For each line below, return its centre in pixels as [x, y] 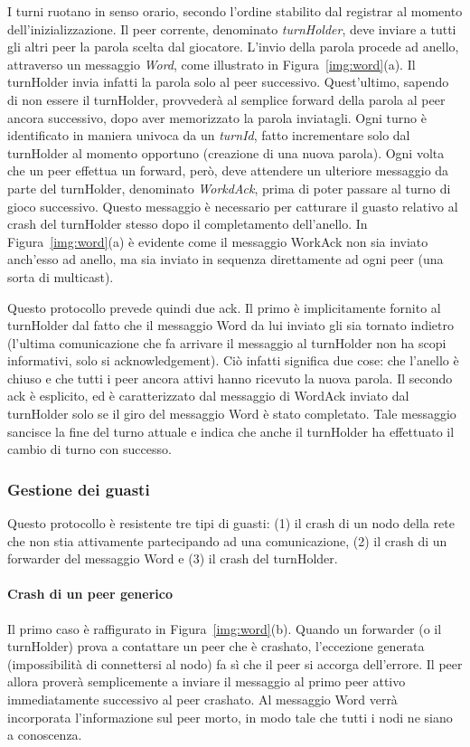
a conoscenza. [45, 735]
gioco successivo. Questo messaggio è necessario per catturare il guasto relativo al [233, 206]
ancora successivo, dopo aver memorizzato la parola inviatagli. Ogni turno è [217, 117]
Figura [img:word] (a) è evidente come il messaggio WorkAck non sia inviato [218, 241]
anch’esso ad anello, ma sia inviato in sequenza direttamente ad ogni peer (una [226, 259]
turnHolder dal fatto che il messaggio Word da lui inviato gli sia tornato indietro [230, 325]
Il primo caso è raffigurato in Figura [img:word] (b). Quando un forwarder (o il [225, 628]
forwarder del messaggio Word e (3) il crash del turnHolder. [173, 558]
